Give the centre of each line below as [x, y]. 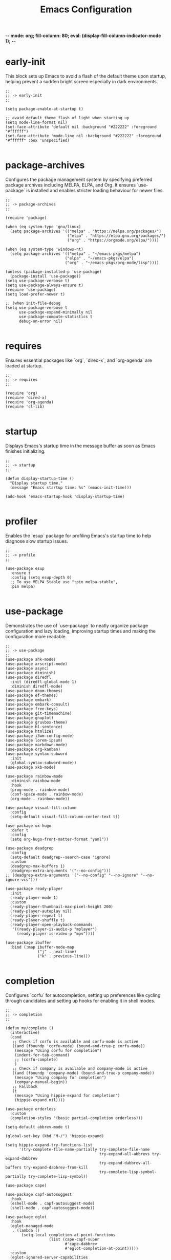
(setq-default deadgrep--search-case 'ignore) [60, 857]
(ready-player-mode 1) [34, 898]
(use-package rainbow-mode [34, 776]
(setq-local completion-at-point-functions [68, 1235]
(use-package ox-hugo [28, 826]
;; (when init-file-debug [33, 303]
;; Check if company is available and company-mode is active [80, 1068]
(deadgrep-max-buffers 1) [38, 866]
